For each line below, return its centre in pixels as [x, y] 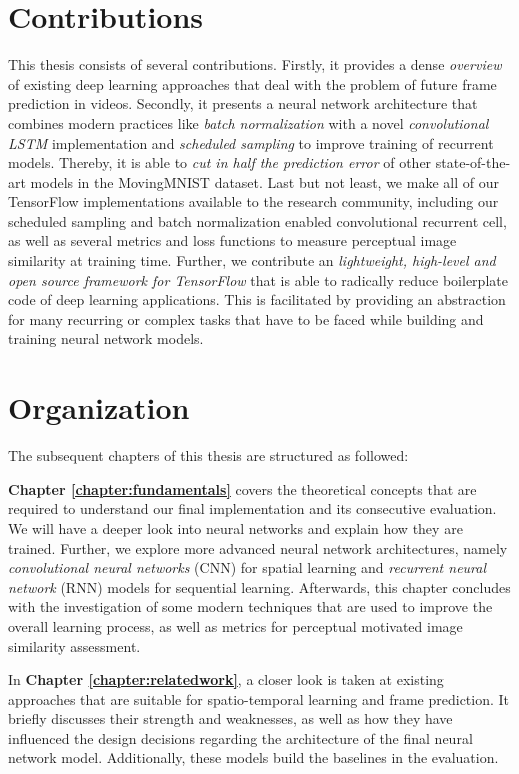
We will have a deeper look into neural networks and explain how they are [235, 527]
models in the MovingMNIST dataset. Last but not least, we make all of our [264, 181]
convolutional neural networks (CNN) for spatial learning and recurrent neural [247, 567]
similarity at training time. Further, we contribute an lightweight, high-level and [252, 260]
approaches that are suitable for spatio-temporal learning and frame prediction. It [259, 698]
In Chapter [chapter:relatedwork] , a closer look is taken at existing [226, 679]
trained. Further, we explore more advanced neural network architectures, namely [258, 547]
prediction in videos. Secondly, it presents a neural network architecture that [243, 103]
